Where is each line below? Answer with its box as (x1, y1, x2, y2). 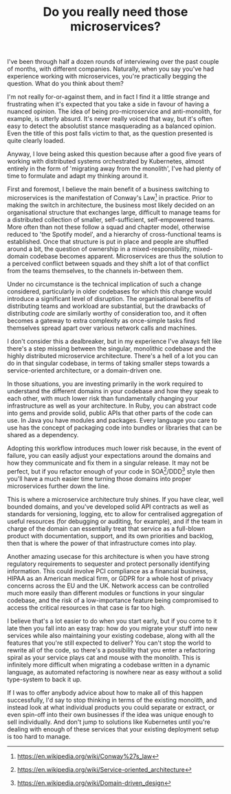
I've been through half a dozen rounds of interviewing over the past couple (7, 58, 219, 66)
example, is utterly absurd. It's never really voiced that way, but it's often (7, 115, 213, 123)
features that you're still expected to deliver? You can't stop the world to (7, 639, 212, 647)
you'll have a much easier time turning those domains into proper (7, 474, 192, 483)
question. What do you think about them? (7, 80, 124, 88)
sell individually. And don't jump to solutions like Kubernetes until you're (7, 718, 211, 726)
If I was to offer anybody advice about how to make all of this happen (7, 688, 203, 696)
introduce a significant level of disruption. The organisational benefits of (7, 294, 211, 302)
